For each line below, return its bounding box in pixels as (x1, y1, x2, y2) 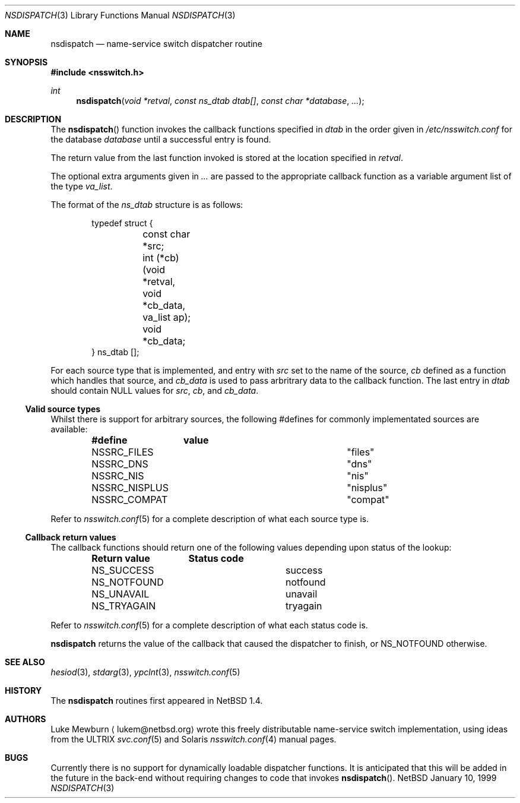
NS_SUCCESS (91, 564, 154, 576)
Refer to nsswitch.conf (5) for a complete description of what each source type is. (50, 514, 369, 524)
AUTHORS (5, 714, 46, 724)
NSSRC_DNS (91, 458, 148, 470)
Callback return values (25, 532, 116, 542)
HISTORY (5, 685, 42, 695)
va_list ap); (142, 311, 191, 323)
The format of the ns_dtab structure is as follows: (50, 200, 243, 210)
